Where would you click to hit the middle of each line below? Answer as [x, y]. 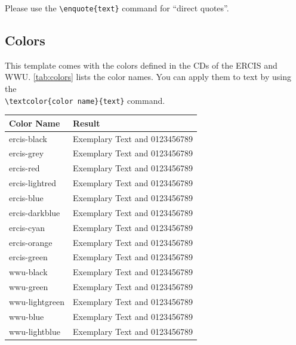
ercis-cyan [27, 227]
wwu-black [28, 272]
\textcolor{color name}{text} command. [85, 100]
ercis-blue [26, 198]
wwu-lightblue [35, 331]
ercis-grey [27, 153]
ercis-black [28, 138]
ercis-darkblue [35, 212]
